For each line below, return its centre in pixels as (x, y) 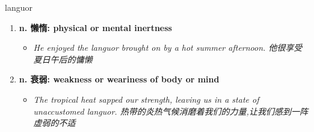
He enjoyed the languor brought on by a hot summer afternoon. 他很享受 (168, 47)
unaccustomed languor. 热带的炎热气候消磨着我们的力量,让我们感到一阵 (171, 111)
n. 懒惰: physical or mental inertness (95, 27)
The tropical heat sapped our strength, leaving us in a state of (146, 99)
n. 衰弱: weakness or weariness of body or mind (119, 79)
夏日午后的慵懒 (63, 59)
